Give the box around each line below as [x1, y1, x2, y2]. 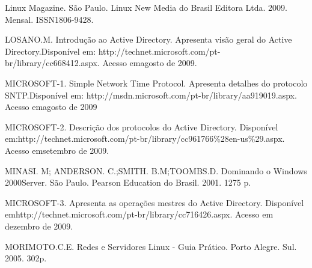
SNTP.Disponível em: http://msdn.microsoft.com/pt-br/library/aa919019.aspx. [5, 88, 297, 101]
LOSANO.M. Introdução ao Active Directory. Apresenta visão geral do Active [5, 33, 292, 46]
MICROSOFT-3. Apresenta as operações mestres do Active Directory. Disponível [5, 196, 304, 209]
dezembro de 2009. [5, 219, 73, 232]
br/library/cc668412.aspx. [5, 56, 100, 69]
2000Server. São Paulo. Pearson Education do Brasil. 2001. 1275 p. [5, 176, 251, 189]
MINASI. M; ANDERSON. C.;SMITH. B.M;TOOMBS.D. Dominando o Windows [5, 164, 307, 177]
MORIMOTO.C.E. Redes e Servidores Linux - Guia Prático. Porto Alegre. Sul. [5, 240, 297, 252]
